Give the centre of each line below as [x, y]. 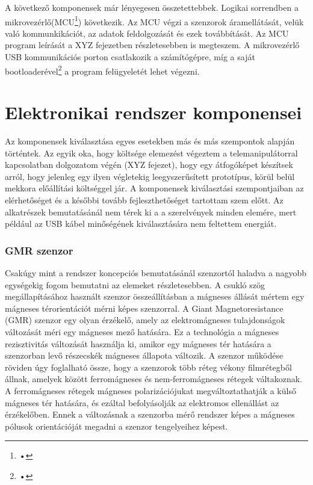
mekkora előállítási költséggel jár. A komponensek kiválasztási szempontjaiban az [154, 188]
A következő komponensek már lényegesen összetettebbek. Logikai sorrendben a [152, 7]
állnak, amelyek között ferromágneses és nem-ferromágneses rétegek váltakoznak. [154, 379]
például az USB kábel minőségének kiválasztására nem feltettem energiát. [141, 224]
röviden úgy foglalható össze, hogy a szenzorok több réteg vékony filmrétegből [148, 367]
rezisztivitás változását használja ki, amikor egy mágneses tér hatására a [138, 343]
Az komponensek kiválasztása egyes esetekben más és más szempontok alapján [150, 141]
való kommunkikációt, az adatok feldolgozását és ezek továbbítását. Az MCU [147, 33]
